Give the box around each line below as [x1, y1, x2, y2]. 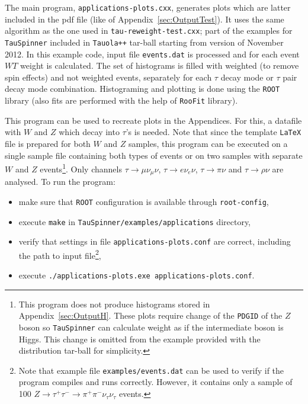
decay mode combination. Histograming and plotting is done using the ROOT [5, 82, 280, 95]
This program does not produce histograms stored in [18, 297, 210, 310]
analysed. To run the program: [5, 175, 115, 188]
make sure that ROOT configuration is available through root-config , [18, 195, 269, 207]
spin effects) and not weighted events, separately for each [5, 70, 212, 83]
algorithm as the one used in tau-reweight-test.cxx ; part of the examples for [5, 24, 293, 37]
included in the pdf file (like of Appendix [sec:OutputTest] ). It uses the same [5, 12, 284, 25]
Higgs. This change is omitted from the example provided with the [18, 332, 261, 345]
